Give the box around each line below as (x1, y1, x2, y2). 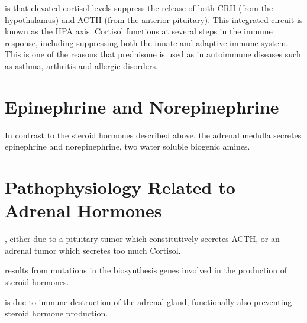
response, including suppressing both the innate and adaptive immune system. (5, 36, 288, 49)
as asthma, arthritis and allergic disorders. (5, 59, 158, 72)
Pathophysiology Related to (5, 175, 235, 199)
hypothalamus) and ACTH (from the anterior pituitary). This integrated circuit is (5, 13, 303, 25)
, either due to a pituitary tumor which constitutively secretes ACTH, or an (5, 232, 280, 245)
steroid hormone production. (5, 307, 108, 319)
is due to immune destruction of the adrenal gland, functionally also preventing (5, 295, 292, 308)
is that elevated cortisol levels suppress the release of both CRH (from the (5, 2, 273, 14)
